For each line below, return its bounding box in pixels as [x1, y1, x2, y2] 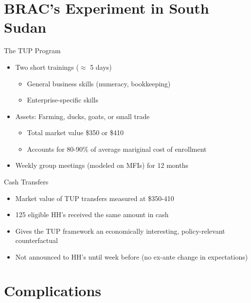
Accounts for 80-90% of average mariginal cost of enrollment [27, 143, 207, 154]
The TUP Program [4, 45, 61, 56]
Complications [4, 280, 102, 300]
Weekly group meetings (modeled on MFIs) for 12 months [15, 160, 188, 170]
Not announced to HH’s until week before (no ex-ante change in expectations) [15, 252, 248, 262]
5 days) [90, 61, 112, 72]
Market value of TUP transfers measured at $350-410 [15, 193, 174, 203]
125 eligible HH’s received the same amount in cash [15, 209, 169, 220]
